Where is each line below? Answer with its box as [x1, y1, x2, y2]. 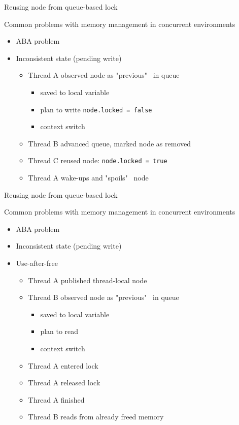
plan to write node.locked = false [40, 104, 152, 114]
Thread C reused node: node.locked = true [28, 155, 167, 166]
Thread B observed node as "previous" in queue [28, 292, 179, 302]
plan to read [40, 326, 79, 337]
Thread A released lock [28, 377, 100, 388]
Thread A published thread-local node [28, 275, 147, 285]
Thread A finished [28, 394, 85, 405]
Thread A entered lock [28, 360, 98, 371]
